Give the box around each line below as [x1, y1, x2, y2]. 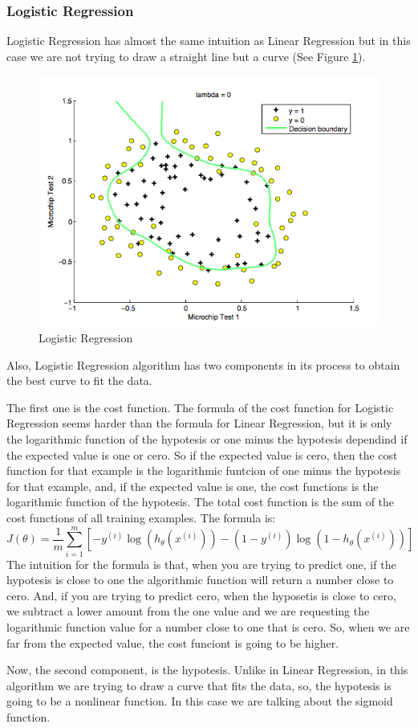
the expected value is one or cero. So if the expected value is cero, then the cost [6, 446, 398, 463]
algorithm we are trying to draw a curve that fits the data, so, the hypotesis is [6, 677, 392, 693]
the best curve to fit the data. [6, 372, 152, 389]
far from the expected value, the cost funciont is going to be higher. [6, 634, 339, 651]
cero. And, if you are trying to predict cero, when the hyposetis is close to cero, [6, 587, 396, 603]
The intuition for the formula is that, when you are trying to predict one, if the [6, 555, 396, 572]
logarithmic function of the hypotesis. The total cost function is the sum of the [6, 493, 395, 510]
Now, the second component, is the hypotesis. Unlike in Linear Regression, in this [6, 661, 408, 678]
